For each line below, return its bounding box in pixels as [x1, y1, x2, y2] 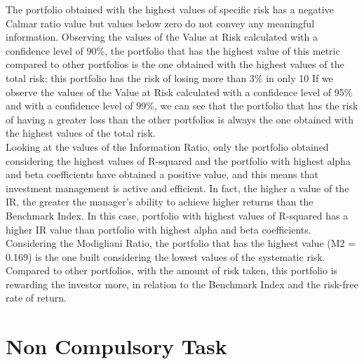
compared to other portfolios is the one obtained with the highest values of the [6, 57, 344, 72]
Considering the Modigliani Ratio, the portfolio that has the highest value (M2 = [6, 236, 356, 250]
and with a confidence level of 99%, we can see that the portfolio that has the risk [6, 98, 358, 113]
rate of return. [6, 290, 67, 305]
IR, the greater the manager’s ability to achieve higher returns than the [6, 194, 314, 209]
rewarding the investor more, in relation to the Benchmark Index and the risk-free [6, 276, 358, 291]
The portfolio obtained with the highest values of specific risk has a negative [6, 2, 334, 16]
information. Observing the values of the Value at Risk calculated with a [6, 29, 318, 44]
